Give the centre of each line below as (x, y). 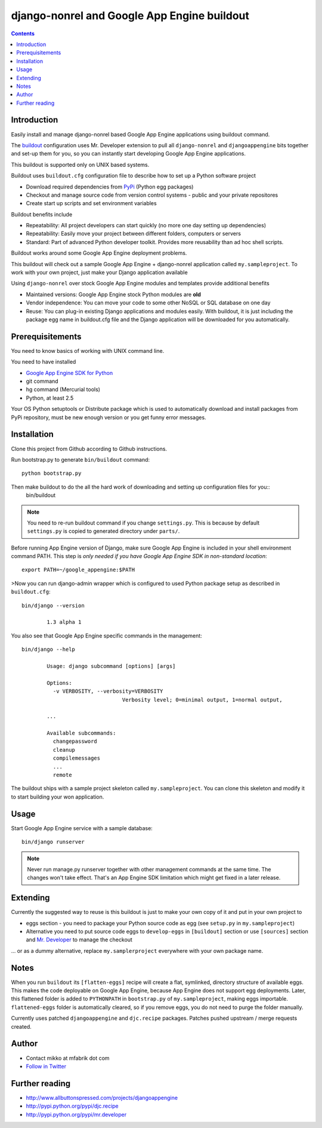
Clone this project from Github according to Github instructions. (89, 449)
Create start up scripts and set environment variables (92, 203)
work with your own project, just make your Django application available (99, 273)
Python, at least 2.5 (50, 398)
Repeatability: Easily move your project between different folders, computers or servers (134, 234)
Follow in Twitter (46, 1066)
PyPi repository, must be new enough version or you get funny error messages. (109, 417)
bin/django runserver (53, 842)
